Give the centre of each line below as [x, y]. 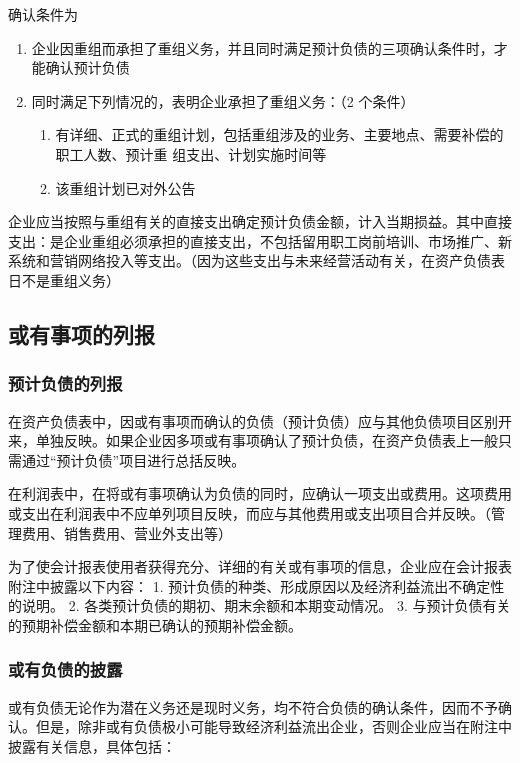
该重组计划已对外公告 [125, 187]
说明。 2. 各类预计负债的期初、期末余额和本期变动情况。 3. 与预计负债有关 [266, 605]
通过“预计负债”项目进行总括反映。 [133, 459]
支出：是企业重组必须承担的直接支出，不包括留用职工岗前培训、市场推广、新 [260, 240]
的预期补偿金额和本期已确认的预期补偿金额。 [155, 624]
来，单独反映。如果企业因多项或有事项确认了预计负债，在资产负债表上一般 [253, 440]
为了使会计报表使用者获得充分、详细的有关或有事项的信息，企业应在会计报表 [260, 566]
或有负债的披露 [65, 669]
